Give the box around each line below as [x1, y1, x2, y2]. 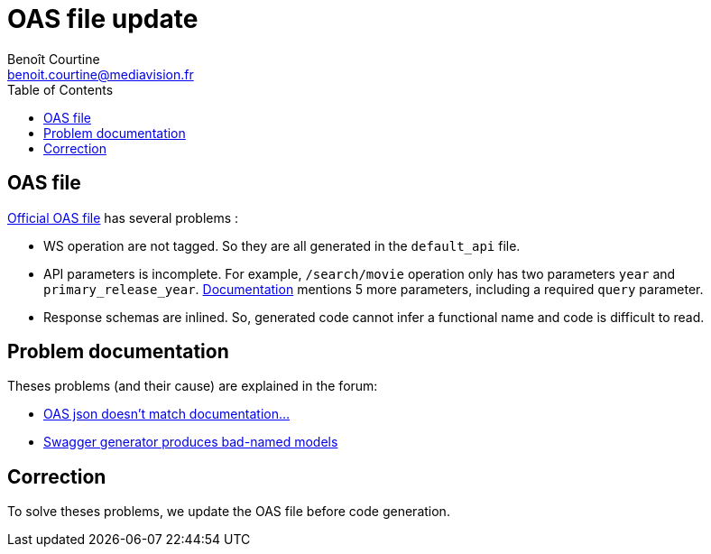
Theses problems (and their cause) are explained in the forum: [7, 378, 378, 394]
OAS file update [7, 4, 199, 34]
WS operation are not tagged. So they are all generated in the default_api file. [43, 237, 521, 254]
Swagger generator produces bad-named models [43, 434, 338, 450]
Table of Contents [7, 81, 114, 97]
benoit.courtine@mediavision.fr [7, 66, 194, 82]
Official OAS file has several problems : [7, 209, 239, 226]
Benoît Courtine [7, 51, 100, 67]
